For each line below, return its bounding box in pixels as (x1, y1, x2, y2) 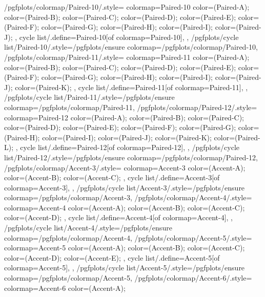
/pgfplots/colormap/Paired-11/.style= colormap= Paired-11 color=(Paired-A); (4, 51, 250, 62)
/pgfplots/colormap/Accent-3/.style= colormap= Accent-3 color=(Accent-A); (4, 162, 246, 173)
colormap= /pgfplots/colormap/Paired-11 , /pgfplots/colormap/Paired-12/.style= (4, 101, 257, 112)
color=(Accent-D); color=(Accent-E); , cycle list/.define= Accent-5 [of (4, 252, 220, 263)
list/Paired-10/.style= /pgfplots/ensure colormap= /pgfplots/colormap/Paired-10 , (4, 41, 258, 52)
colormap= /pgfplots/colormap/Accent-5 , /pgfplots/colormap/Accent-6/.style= (4, 272, 252, 283)
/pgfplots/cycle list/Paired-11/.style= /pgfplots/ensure (4, 92, 175, 102)
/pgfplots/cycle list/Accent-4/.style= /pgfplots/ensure (4, 222, 172, 233)
